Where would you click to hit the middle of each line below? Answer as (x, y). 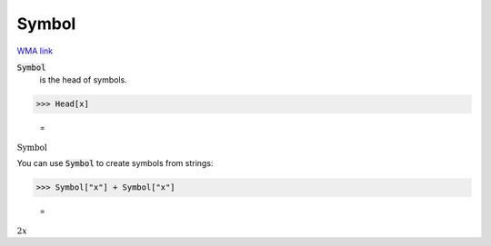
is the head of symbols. (83, 80)
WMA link (35, 51)
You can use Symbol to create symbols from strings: (115, 163)
